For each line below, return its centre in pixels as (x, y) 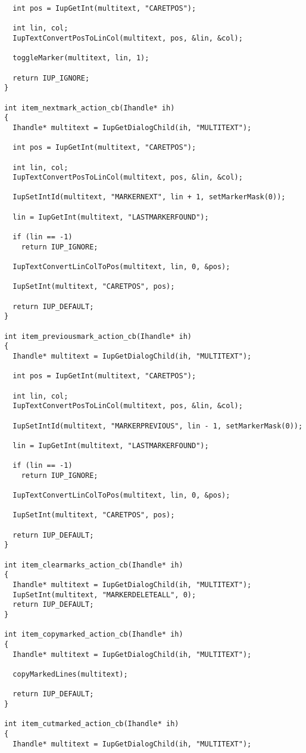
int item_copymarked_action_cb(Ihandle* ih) (94, 635)
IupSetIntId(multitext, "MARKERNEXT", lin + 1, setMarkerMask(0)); (149, 197)
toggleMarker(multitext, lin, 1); (81, 58)
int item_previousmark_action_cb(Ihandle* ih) (98, 336)
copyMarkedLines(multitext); (70, 674)
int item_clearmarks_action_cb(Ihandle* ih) (94, 565)
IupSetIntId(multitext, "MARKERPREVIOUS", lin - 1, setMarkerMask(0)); (158, 426)
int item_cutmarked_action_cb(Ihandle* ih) (92, 724)
